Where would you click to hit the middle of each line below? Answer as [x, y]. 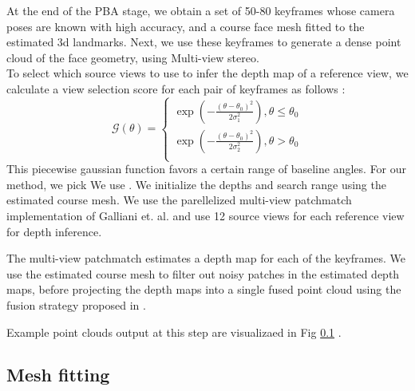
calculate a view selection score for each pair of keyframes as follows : [176, 88]
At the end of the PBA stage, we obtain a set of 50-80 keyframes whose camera [201, 10]
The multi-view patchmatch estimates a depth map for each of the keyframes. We [206, 258]
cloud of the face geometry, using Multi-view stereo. [133, 57]
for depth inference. [54, 231]
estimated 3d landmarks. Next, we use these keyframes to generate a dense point [204, 42]
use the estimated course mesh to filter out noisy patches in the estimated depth [203, 273]
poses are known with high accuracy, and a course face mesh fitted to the [186, 26]
